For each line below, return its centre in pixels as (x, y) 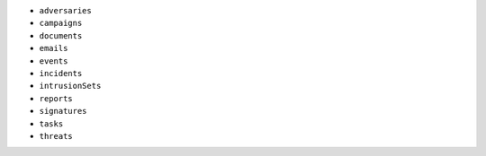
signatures (63, 111)
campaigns (61, 23)
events (54, 61)
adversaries (65, 10)
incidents (61, 73)
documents (61, 35)
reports (56, 98)
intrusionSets (70, 86)
